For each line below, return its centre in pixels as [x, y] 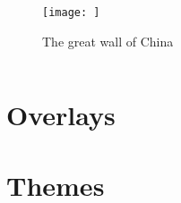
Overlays [61, 115]
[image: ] [71, 13]
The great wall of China [108, 41]
